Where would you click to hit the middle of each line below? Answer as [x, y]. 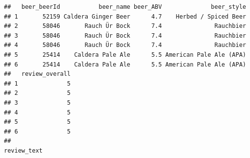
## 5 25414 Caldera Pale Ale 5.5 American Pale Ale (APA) [125, 55]
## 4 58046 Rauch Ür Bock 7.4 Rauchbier [125, 45]
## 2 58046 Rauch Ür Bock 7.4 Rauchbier [125, 26]
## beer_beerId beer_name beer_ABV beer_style [125, 7]
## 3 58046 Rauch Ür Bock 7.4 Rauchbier [125, 35]
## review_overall [37, 74]
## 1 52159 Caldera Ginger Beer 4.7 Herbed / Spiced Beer [125, 16]
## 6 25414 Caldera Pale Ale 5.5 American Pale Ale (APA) [125, 64]
